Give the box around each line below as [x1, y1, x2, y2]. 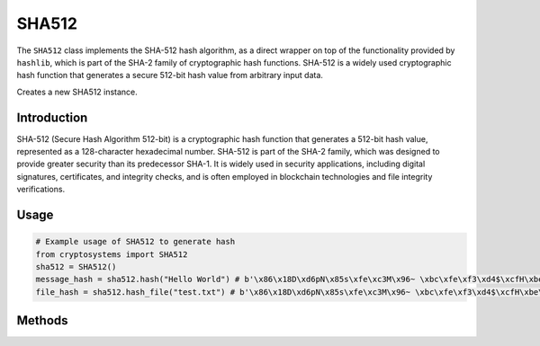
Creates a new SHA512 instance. [16, 86, 139, 97]
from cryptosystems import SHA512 [35, 249, 188, 260]
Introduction [16, 110, 88, 125]
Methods [16, 313, 68, 328]
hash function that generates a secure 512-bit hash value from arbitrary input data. [16, 70, 324, 81]
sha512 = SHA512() [35, 262, 117, 271]
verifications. [16, 184, 66, 195]
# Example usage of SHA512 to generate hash [35, 236, 236, 247]
